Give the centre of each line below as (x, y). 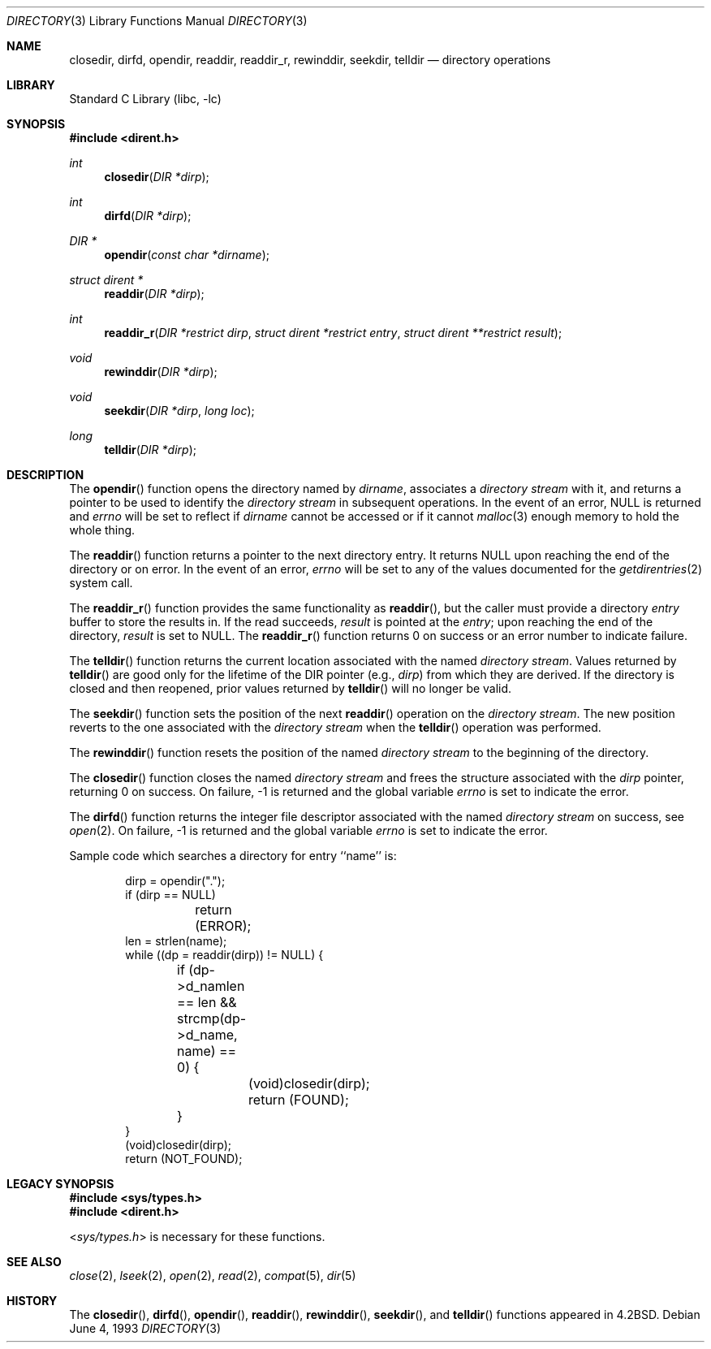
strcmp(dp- (212, 1018)
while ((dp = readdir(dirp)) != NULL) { (224, 955)
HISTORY (32, 1301)
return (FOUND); (299, 1100)
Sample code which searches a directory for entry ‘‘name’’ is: (233, 856)
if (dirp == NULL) (170, 895)
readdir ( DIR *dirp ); (154, 294)
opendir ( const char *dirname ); (187, 255)
